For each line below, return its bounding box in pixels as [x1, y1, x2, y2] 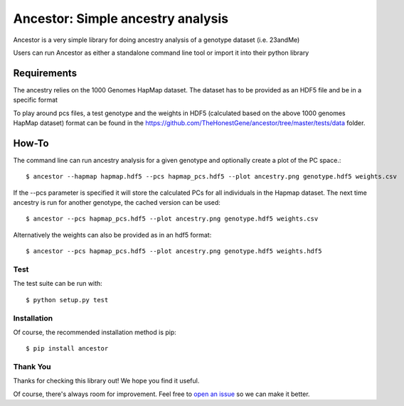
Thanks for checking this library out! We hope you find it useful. [13, 377, 200, 385]
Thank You [13, 362, 51, 372]
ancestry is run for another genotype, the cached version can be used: [13, 198, 220, 207]
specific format [13, 96, 58, 105]
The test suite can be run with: [13, 279, 102, 288]
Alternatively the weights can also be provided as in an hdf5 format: [13, 230, 212, 239]
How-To [13, 137, 49, 149]
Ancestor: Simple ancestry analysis [13, 11, 229, 26]
